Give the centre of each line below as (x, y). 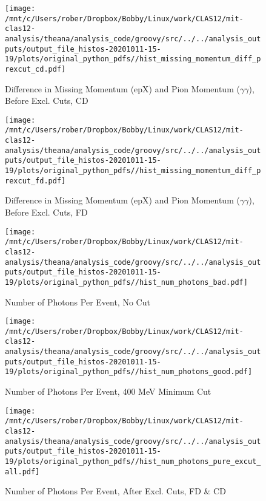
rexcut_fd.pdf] (35, 181)
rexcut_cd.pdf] (35, 69)
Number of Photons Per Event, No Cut (78, 302)
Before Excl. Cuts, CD (47, 101)
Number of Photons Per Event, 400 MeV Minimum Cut (108, 391)
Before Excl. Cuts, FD (46, 212)
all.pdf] (22, 472)
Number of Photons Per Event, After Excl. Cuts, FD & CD (115, 491)
